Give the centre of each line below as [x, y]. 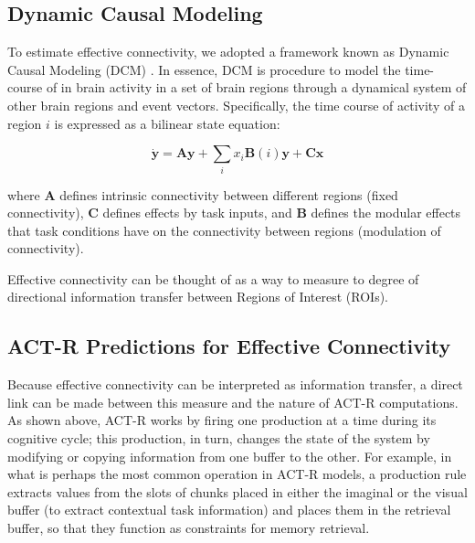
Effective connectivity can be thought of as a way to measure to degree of [213, 278]
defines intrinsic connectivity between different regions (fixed [229, 194]
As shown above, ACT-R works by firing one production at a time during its [222, 420]
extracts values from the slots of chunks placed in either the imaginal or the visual [237, 491]
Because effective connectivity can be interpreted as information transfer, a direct [235, 384]
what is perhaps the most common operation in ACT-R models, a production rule [237, 474]
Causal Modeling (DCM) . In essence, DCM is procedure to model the [204, 69]
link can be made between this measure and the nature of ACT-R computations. [233, 402]
